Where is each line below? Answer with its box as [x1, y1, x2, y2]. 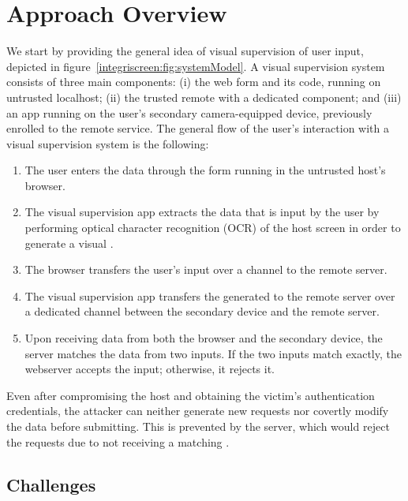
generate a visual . [24, 234, 114, 251]
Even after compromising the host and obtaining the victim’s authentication [6, 387, 375, 403]
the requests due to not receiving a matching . [6, 433, 230, 450]
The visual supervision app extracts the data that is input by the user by [24, 204, 380, 220]
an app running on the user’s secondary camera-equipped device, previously [6, 104, 372, 121]
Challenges [6, 472, 96, 496]
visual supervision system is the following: [6, 135, 209, 151]
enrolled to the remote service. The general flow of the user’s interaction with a [6, 120, 389, 136]
